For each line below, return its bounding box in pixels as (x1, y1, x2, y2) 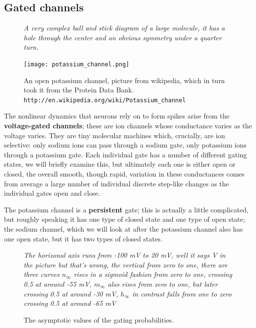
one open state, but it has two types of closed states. (4, 233, 163, 243)
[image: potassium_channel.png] (24, 60, 129, 68)
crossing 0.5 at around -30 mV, (24, 288, 118, 298)
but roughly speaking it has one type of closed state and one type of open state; (4, 214, 245, 224)
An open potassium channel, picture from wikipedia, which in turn (24, 75, 225, 85)
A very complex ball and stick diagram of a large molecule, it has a (24, 23, 225, 33)
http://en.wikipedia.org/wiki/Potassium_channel (24, 96, 186, 104)
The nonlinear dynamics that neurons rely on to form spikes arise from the (4, 111, 229, 121)
